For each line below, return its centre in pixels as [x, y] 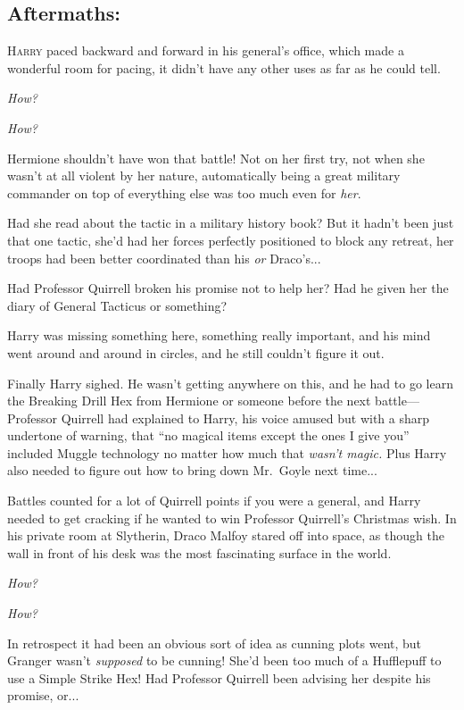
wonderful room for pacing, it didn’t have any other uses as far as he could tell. [224, 67]
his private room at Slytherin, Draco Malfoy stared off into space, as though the [226, 535]
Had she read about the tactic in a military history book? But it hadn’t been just [231, 223]
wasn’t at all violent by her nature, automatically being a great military [204, 175]
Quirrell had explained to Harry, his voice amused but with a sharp [245, 418]
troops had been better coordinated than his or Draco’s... [164, 258]
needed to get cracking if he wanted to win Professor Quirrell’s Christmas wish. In [232, 518]
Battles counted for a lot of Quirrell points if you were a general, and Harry [214, 501]
